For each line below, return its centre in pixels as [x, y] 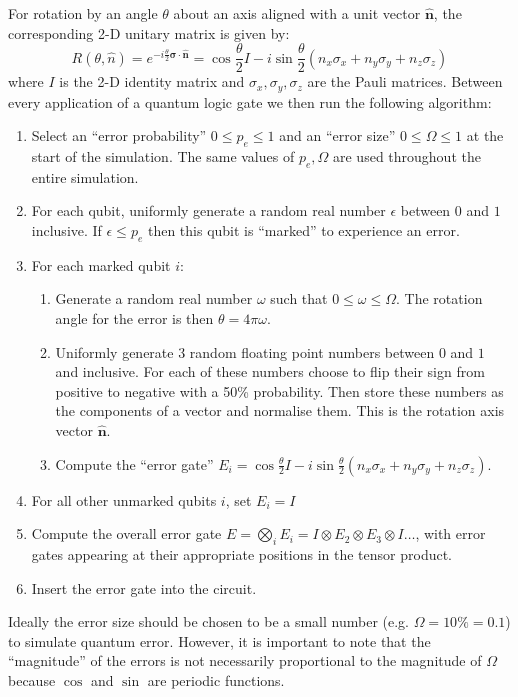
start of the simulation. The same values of [163, 156]
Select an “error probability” [119, 135]
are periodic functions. [216, 679]
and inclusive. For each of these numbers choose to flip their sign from [270, 371]
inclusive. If [66, 230]
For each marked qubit [101, 264]
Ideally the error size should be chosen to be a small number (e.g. [208, 621]
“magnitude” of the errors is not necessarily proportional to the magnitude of [245, 660]
